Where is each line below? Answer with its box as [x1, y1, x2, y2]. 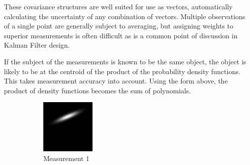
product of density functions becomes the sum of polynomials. [4, 85, 191, 95]
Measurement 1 [43, 153, 90, 163]
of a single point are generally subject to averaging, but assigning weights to [4, 21, 234, 31]
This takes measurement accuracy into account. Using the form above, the [4, 76, 228, 86]
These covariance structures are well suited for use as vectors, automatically [4, 1, 233, 11]
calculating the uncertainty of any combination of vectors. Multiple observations [4, 11, 246, 21]
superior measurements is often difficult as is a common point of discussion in [4, 30, 238, 40]
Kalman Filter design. [4, 40, 70, 50]
